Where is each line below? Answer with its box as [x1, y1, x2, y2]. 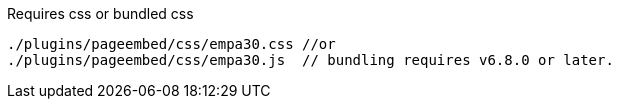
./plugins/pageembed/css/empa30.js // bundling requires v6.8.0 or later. [7, 52, 614, 68]
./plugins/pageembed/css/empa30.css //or [7, 36, 336, 52]
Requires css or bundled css [7, 5, 194, 22]
